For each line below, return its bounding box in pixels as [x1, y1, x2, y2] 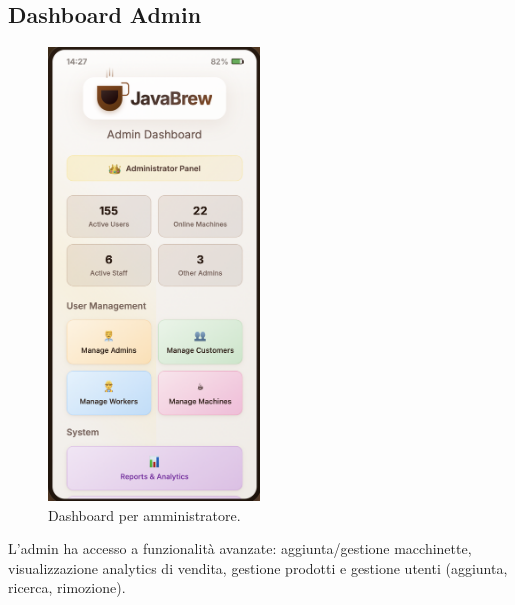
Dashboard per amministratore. [48, 504, 241, 525]
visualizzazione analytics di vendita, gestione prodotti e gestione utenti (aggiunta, [8, 557, 508, 578]
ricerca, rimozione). [8, 577, 126, 598]
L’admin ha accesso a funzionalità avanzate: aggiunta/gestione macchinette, [8, 538, 472, 559]
